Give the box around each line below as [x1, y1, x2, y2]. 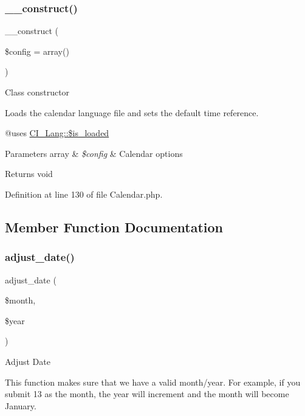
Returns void [5, 167, 53, 180]
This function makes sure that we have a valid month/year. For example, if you [5, 375, 301, 388]
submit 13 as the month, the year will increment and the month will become [5, 387, 289, 400]
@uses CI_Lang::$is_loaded [5, 127, 109, 139]
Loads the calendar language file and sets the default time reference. [5, 106, 259, 119]
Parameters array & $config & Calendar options [5, 147, 183, 159]
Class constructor [5, 86, 70, 98]
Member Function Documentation [5, 217, 224, 236]
